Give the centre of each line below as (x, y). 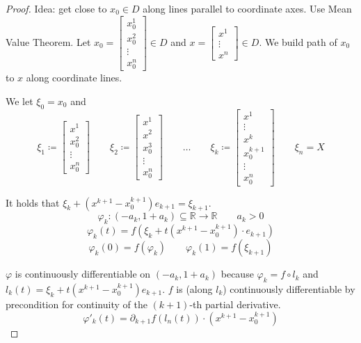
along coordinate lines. (74, 78)
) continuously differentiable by (289, 289)
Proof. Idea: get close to (56, 8)
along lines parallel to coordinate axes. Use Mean (247, 8)
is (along (194, 289)
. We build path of (298, 42)
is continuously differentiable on (83, 274)
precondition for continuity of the (77, 304)
